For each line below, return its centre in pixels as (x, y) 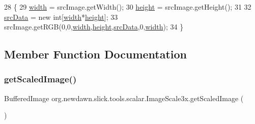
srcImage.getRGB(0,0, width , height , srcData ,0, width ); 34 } (94, 27)
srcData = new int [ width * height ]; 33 (61, 17)
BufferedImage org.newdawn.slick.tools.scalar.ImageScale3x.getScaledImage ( (124, 98)
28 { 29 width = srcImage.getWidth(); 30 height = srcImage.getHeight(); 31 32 (128, 7)
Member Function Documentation (96, 54)
